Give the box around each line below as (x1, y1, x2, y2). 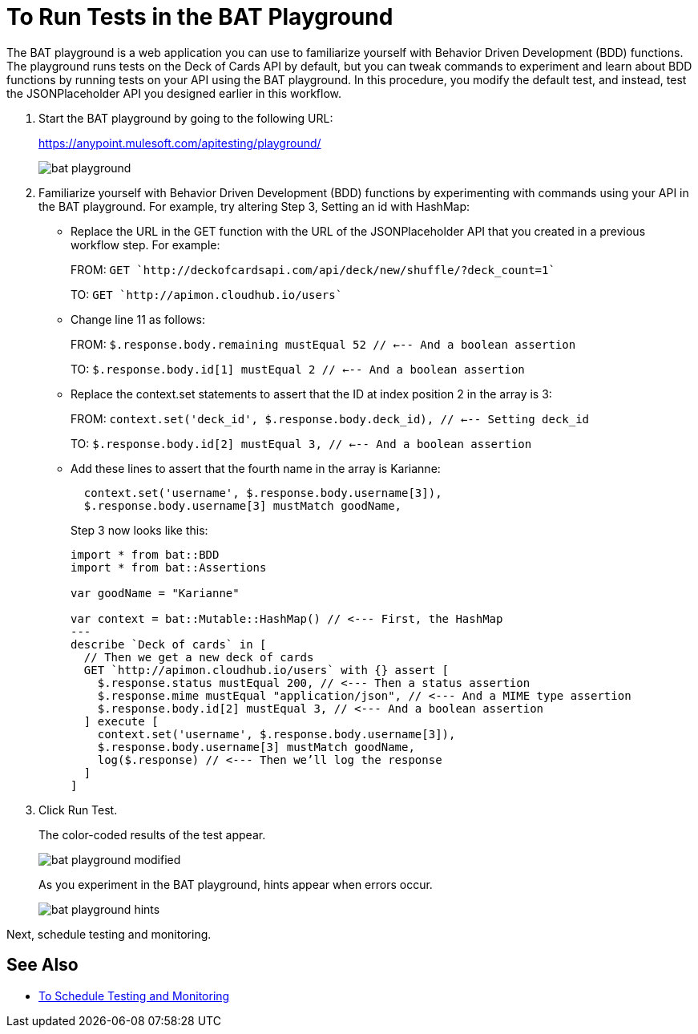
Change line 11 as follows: (71, 312, 205, 326)
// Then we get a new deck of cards (83, 650, 314, 664)
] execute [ (83, 714, 159, 728)
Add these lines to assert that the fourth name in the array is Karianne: (71, 461, 441, 475)
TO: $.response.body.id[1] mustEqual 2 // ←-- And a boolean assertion (71, 361, 525, 376)
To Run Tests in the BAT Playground (6, 3, 393, 30)
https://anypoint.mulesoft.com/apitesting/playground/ (38, 135, 321, 150)
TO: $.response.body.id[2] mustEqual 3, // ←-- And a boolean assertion (71, 436, 532, 450)
